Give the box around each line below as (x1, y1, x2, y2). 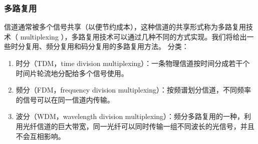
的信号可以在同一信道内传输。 (16, 94, 114, 104)
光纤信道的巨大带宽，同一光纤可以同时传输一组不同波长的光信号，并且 (23, 120, 254, 131)
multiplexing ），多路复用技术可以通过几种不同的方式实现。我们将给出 (20, 31, 247, 41)
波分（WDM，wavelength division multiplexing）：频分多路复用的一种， (16, 111, 244, 121)
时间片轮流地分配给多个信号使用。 (16, 67, 128, 78)
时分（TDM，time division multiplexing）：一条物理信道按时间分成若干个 (16, 58, 250, 68)
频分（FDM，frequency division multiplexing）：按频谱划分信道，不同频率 (16, 84, 251, 95)
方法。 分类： (144, 41, 189, 51)
